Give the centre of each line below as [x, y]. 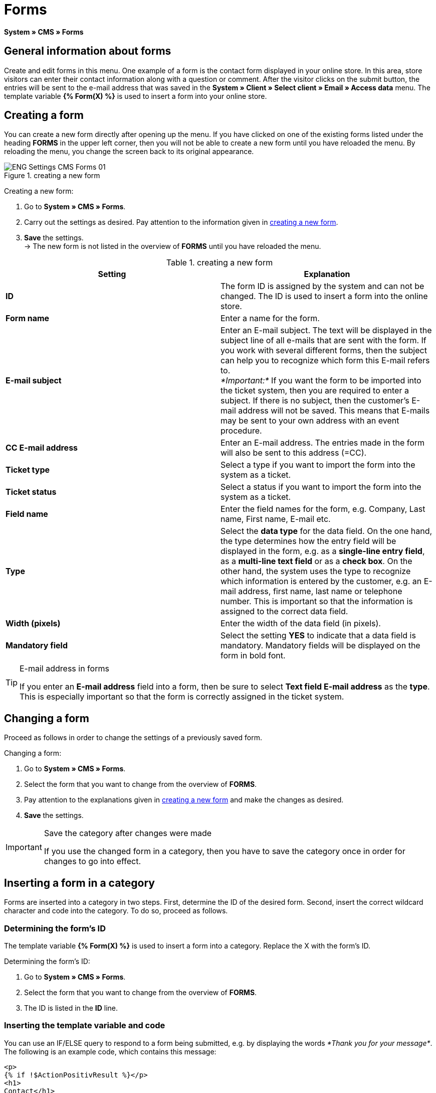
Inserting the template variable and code [85, 1026]
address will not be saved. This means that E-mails [334, 411]
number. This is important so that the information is [317, 601]
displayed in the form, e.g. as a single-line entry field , [323, 551]
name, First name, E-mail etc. [276, 519]
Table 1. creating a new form [220, 263]
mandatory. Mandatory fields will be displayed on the [320, 646]
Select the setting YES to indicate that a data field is [318, 636]
